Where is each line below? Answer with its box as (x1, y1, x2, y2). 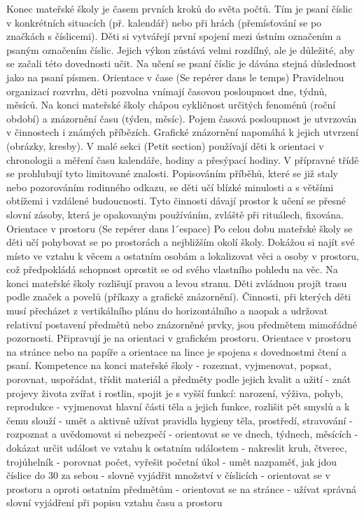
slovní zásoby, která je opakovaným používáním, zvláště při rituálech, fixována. (6, 207, 344, 221)
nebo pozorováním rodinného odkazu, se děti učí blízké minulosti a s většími (6, 179, 334, 194)
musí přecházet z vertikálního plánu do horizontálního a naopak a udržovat (6, 303, 328, 318)
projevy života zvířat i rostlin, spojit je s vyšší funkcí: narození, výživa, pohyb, (6, 385, 344, 400)
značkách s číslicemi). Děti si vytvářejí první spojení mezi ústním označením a (6, 29, 342, 43)
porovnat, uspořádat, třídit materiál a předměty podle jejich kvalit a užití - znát (6, 372, 351, 387)
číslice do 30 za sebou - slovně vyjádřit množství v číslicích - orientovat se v (6, 468, 330, 482)
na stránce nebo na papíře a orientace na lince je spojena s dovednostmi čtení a (6, 344, 347, 359)
